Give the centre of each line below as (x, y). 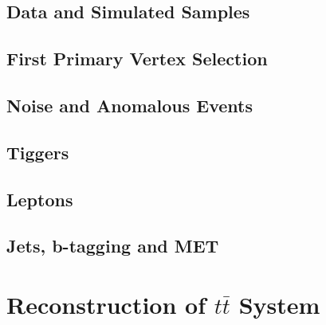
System (279, 304)
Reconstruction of (106, 304)
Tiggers (38, 152)
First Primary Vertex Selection (137, 59)
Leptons (40, 199)
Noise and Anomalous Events (130, 105)
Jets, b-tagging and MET (113, 246)
